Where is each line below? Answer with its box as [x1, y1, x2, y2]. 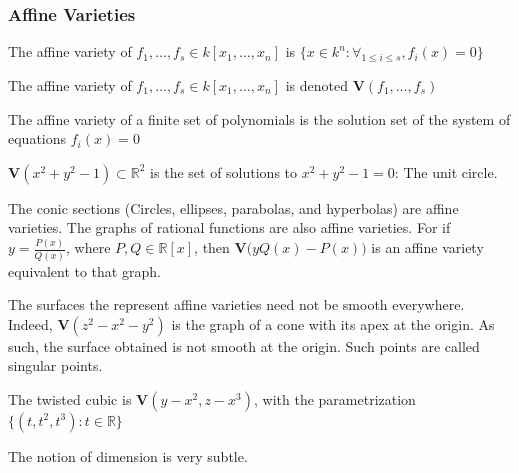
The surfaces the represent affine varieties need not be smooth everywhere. [8, 294, 465, 315]
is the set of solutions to [150, 161, 298, 182]
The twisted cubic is [8, 388, 132, 409]
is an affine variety [371, 237, 484, 258]
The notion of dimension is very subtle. [8, 445, 248, 466]
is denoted [285, 75, 348, 96]
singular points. [8, 355, 103, 376]
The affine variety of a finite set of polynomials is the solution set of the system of [8, 108, 511, 129]
